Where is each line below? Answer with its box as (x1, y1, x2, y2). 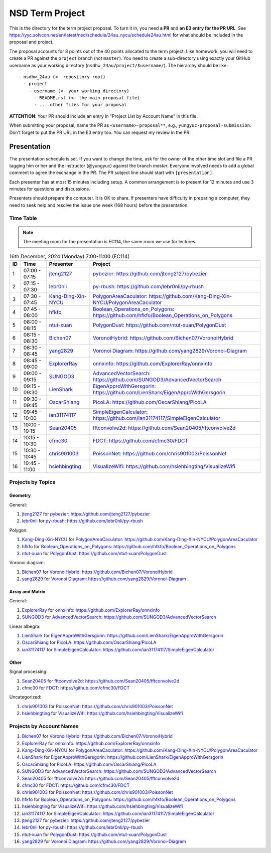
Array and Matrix (9, 589, 46, 595)
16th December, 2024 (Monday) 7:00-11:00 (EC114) (9, 253, 130, 260)
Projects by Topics (9, 479, 56, 486)
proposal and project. (9, 39, 54, 45)
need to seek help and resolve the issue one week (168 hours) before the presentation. (9, 202, 189, 208)
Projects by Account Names (9, 723, 79, 730)
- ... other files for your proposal (34, 102, 127, 108)
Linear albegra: (9, 623, 41, 629)
